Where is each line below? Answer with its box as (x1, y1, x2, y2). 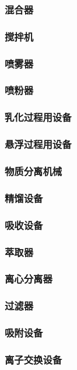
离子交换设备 (5, 352, 62, 366)
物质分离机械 (5, 163, 62, 178)
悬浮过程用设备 (5, 137, 72, 152)
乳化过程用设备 (5, 110, 72, 125)
